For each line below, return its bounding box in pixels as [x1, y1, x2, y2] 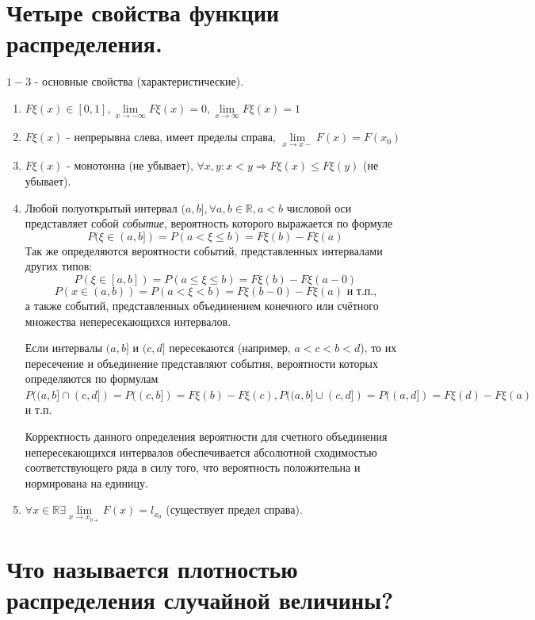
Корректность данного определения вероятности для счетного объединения [25, 428, 388, 445]
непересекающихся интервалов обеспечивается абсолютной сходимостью [25, 443, 377, 460]
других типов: [25, 258, 93, 274]
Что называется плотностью [6, 553, 298, 585]
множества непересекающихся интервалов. [25, 312, 231, 329]
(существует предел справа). [166, 501, 303, 518]
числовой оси [286, 199, 352, 216]
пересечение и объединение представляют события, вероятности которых [25, 354, 379, 371]
